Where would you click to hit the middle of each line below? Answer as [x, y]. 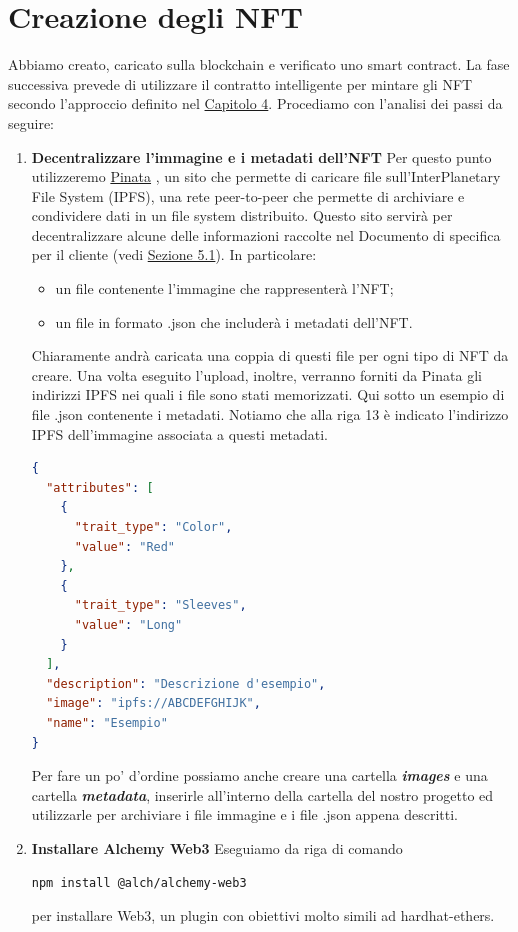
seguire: [31, 122]
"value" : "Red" [125, 546]
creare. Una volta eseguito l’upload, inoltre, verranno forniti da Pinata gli [256, 374]
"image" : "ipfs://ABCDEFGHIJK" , [153, 703]
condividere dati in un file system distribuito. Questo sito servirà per [242, 215]
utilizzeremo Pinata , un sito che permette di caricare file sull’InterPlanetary [266, 176]
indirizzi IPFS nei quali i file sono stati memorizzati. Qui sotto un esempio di [268, 394]
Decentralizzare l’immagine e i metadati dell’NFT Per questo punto [261, 156]
